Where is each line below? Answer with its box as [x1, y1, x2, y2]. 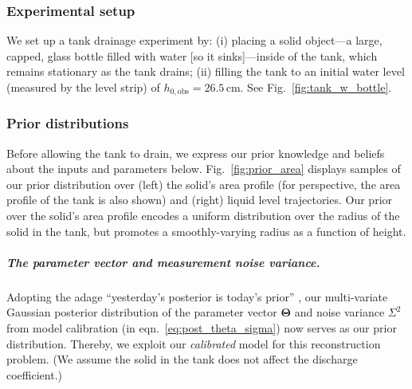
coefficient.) [6, 366, 62, 383]
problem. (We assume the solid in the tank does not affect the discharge [6, 351, 358, 367]
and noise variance [294, 304, 385, 320]
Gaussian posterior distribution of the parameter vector [6, 304, 277, 320]
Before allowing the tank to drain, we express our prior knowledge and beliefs [6, 144, 385, 161]
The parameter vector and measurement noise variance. [6, 253, 320, 270]
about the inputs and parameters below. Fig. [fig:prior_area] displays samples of [6, 160, 401, 177]
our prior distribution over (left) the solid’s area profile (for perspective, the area [6, 175, 401, 192]
